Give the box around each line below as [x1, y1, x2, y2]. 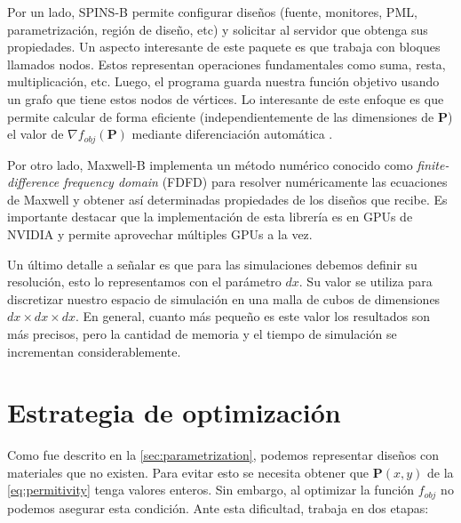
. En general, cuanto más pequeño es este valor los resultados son [76, 307, 431, 326]
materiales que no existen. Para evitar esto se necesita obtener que [7, 463, 370, 481]
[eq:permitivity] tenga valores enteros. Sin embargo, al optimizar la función [7, 480, 415, 499]
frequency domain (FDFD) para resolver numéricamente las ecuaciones [63, 173, 448, 191]
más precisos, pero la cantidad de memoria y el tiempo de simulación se [7, 324, 397, 342]
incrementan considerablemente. [7, 342, 181, 360]
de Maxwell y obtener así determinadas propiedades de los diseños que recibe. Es [7, 189, 448, 208]
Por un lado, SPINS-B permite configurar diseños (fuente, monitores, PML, [7, 3, 417, 20]
